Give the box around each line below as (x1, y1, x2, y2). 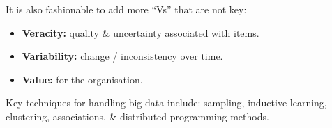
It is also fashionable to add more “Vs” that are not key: (6, 2, 247, 16)
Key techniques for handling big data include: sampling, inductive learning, (6, 95, 327, 110)
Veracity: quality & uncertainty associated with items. (22, 25, 259, 40)
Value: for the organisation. (22, 72, 143, 86)
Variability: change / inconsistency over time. (22, 49, 223, 63)
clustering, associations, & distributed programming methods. (6, 109, 269, 123)
